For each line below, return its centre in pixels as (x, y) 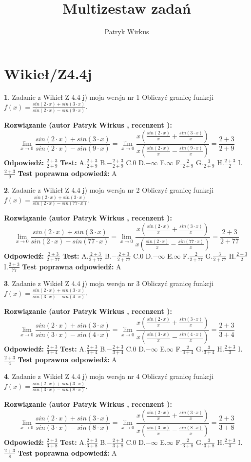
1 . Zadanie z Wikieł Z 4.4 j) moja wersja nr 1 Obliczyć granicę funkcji (109, 97)
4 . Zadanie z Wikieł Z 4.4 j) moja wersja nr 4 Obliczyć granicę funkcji (109, 376)
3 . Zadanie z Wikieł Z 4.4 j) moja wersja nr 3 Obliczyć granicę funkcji (109, 283)
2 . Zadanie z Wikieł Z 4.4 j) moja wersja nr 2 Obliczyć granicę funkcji (109, 190)
